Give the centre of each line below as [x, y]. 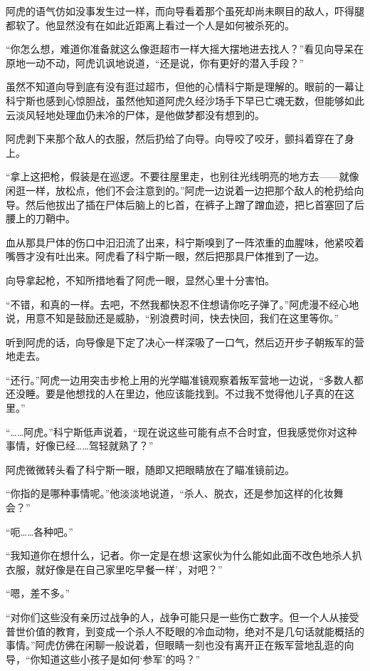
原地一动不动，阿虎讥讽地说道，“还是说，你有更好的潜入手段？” [155, 62]
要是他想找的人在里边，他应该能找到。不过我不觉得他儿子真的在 [195, 394]
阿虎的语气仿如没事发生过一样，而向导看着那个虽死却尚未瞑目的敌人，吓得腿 [185, 11]
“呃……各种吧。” [39, 531]
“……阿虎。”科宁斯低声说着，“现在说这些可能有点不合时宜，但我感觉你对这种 [181, 431]
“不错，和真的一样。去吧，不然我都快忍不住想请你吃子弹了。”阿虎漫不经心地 [183, 304]
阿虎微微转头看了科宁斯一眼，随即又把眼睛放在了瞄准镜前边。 [150, 469]
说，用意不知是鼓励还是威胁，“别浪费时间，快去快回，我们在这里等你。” [173, 318]
